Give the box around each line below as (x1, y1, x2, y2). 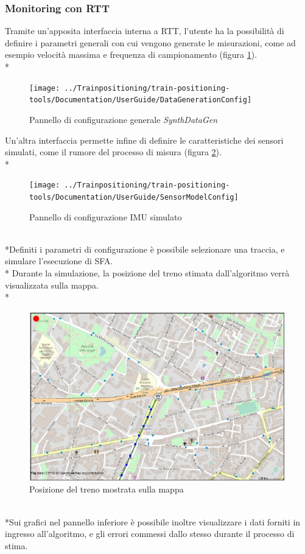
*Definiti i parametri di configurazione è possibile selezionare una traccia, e (5, 242, 285, 255)
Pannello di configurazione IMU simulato (29, 210, 182, 223)
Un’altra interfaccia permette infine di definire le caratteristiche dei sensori (5, 133, 284, 146)
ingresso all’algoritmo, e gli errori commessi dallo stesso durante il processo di (5, 527, 295, 540)
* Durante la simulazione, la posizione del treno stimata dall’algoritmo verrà (5, 266, 290, 279)
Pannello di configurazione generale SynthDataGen (29, 113, 218, 125)
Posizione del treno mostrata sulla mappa (29, 483, 184, 496)
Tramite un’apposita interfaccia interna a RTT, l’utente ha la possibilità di (5, 24, 284, 37)
